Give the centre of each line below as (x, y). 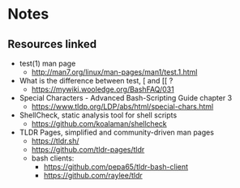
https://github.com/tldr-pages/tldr (88, 150)
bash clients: (53, 158)
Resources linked (52, 44)
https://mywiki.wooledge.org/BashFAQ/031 (103, 89)
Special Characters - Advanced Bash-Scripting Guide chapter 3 (126, 98)
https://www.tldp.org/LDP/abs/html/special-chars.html (122, 107)
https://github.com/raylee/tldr (93, 175)
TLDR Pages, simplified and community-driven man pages (116, 132)
